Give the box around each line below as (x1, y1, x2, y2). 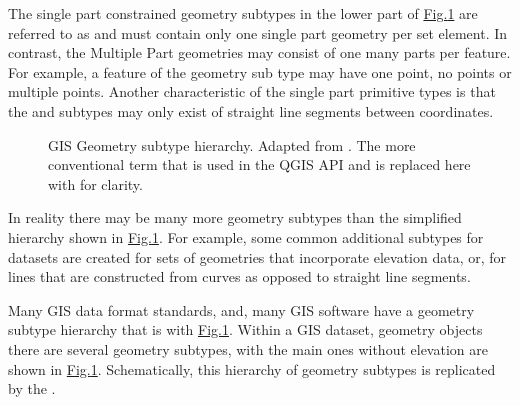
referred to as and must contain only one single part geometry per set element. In (8, 22, 508, 43)
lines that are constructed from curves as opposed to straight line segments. (8, 266, 471, 287)
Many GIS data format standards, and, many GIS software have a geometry (8, 299, 475, 320)
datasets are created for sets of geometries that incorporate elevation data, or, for (8, 246, 507, 267)
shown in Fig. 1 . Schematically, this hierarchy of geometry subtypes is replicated (8, 358, 496, 379)
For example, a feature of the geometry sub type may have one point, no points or (8, 61, 512, 82)
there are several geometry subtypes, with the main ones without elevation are (8, 338, 488, 359)
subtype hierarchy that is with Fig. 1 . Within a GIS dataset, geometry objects (8, 319, 483, 340)
